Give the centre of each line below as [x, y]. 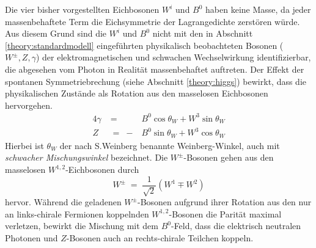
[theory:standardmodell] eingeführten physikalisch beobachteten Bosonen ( [144, 45]
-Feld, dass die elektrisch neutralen [236, 226]
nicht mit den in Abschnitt [203, 33]
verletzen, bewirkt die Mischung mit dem [82, 226]
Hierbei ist [24, 145]
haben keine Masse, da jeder [258, 9]
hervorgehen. [29, 105]
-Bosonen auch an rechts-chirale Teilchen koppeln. [160, 237]
